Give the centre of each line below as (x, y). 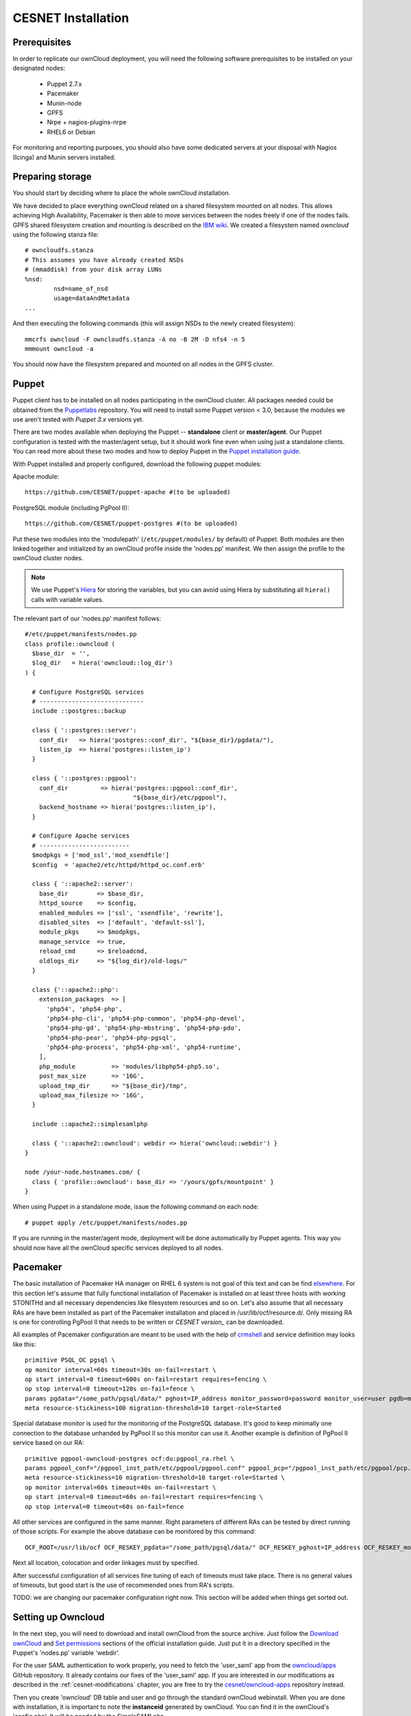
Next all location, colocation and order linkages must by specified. (106, 1563)
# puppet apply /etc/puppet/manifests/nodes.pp (106, 1222)
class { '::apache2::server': (83, 884)
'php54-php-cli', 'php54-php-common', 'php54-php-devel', (146, 1018)
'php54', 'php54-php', (84, 1009)
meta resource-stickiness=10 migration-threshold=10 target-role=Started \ (155, 1478)
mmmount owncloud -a (59, 349)
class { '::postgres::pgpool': (84, 778)
